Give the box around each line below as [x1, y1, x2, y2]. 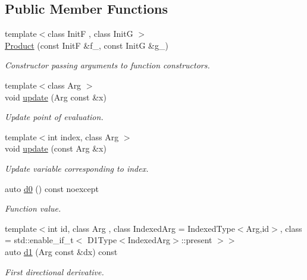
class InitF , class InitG [48, 27, 133, 40]
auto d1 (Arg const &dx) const [5, 245, 118, 257]
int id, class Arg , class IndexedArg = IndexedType [48, 222, 235, 234]
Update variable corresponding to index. [5, 162, 149, 174]
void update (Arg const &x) [5, 90, 106, 103]
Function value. [5, 202, 61, 215]
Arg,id [246, 222, 270, 234]
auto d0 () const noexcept [5, 182, 99, 194]
